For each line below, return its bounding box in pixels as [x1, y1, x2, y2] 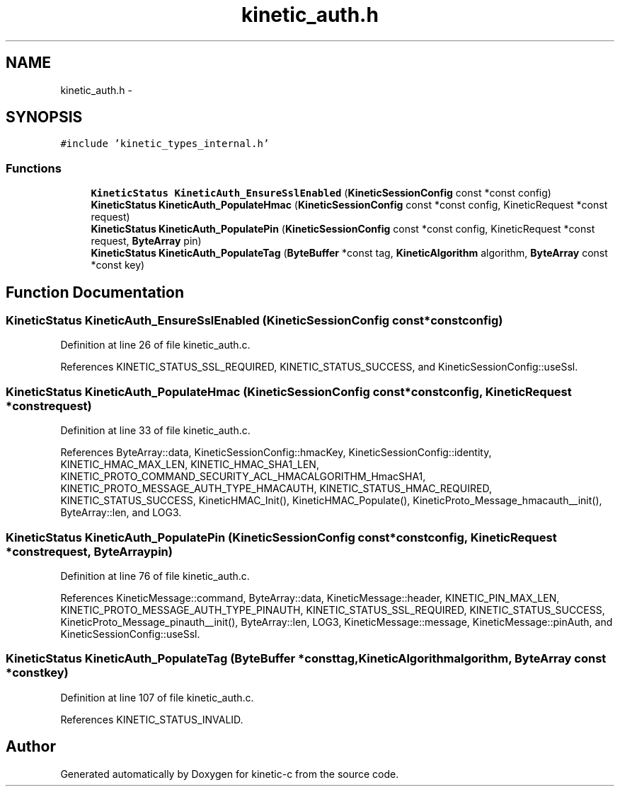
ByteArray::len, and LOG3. [60, 506, 182, 519]
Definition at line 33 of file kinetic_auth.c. [60, 424, 251, 437]
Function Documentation [6, 283, 184, 301]
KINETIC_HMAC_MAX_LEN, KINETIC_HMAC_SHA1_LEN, [60, 458, 319, 471]
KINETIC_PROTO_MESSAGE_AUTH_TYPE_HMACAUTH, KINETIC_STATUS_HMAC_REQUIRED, [60, 482, 492, 495]
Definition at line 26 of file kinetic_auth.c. [60, 339, 251, 351]
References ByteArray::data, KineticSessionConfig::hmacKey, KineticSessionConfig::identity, [60, 446, 492, 459]
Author [6, 738, 56, 756]
